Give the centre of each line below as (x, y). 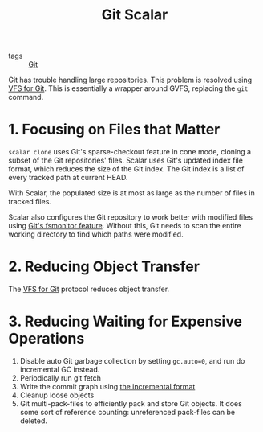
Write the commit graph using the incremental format (107, 387)
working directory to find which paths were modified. (96, 234)
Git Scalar (135, 15)
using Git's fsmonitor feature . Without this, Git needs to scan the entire (125, 226)
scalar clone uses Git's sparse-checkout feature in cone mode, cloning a (129, 152)
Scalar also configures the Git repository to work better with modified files (131, 217)
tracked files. (30, 202)
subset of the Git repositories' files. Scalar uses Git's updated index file (125, 160)
